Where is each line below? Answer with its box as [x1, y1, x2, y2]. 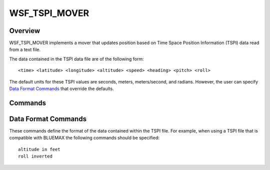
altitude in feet [18, 146, 60, 152]
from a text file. [9, 46, 41, 52]
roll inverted [18, 153, 52, 159]
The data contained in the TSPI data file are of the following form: [9, 55, 144, 62]
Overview [9, 26, 40, 35]
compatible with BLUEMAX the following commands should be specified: [9, 135, 160, 141]
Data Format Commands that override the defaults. [9, 85, 114, 92]
